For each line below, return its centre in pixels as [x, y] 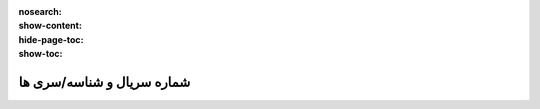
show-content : [50, 26]
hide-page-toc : [51, 39]
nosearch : [40, 11]
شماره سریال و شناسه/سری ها [104, 81]
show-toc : [40, 54]
